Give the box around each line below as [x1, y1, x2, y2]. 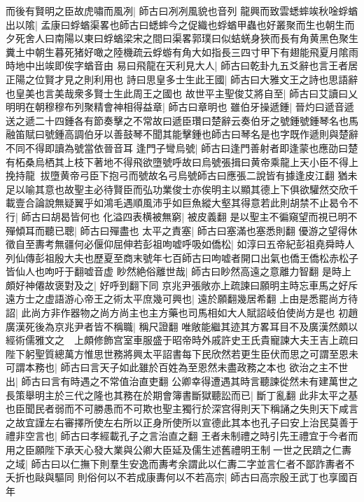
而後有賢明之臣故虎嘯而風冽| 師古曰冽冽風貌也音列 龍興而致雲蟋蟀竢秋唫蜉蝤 [6, 4, 358, 18]
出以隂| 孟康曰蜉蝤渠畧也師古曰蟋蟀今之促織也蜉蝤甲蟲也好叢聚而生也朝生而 [6, 17, 355, 32]
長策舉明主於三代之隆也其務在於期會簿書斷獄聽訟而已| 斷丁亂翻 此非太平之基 [6, 387, 358, 402]
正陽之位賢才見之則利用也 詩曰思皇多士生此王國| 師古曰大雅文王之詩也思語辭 [6, 71, 358, 86]
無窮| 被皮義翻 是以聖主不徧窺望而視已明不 [162, 209, 358, 223]
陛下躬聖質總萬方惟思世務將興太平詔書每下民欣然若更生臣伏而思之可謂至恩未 [6, 346, 358, 361]
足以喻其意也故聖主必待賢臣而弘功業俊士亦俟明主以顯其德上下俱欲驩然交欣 [6, 181, 349, 196]
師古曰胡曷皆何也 [21, 209, 100, 223]
